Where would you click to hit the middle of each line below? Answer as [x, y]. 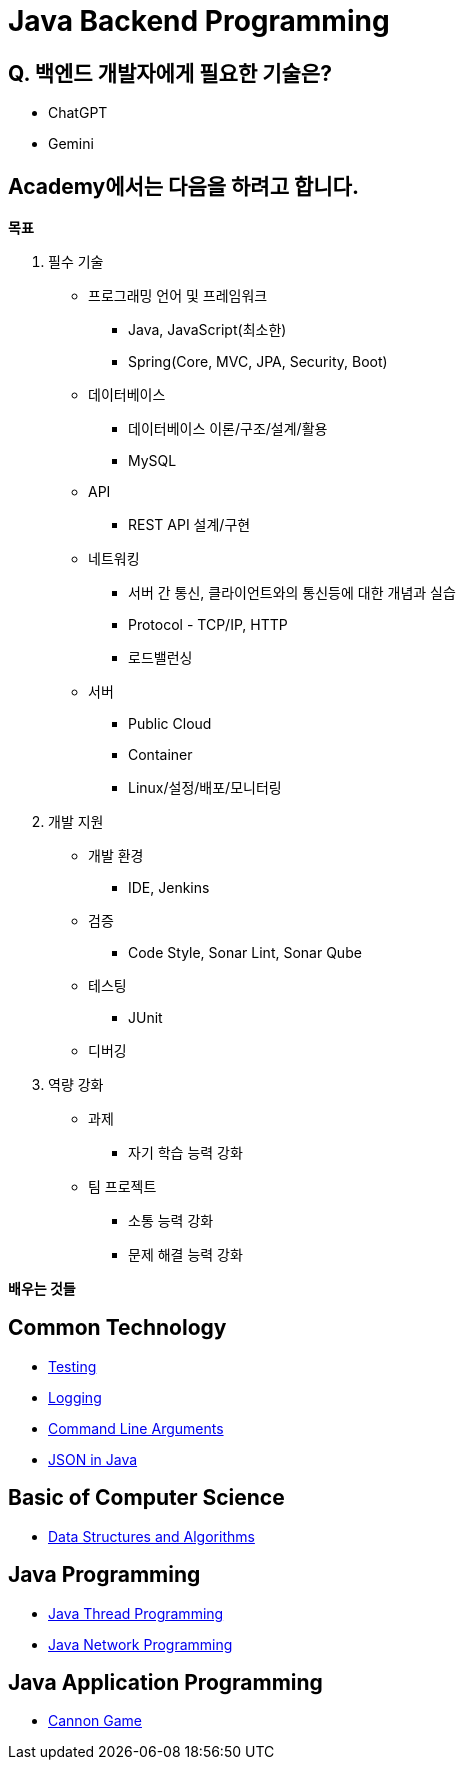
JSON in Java [93, 1459]
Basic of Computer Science [146, 1498]
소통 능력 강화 [171, 1221]
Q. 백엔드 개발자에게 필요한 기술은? [170, 73]
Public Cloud [170, 724]
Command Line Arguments [136, 1428]
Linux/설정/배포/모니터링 [205, 788]
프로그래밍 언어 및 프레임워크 [178, 296]
